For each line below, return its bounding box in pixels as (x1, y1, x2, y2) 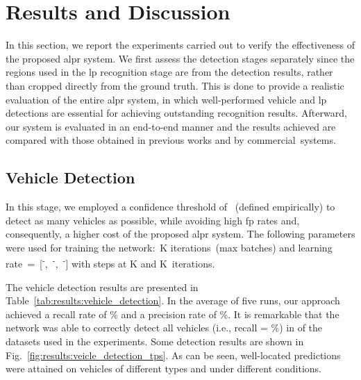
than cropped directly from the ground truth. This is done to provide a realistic (6, 78, 344, 92)
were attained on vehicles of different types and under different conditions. (6, 361, 321, 376)
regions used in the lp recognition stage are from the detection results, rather (6, 65, 333, 79)
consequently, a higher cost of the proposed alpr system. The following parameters (6, 226, 355, 241)
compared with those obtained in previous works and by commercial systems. (6, 133, 336, 147)
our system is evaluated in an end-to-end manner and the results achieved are (6, 119, 336, 133)
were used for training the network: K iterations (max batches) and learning (6, 240, 333, 254)
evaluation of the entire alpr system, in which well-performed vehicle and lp (6, 92, 327, 106)
